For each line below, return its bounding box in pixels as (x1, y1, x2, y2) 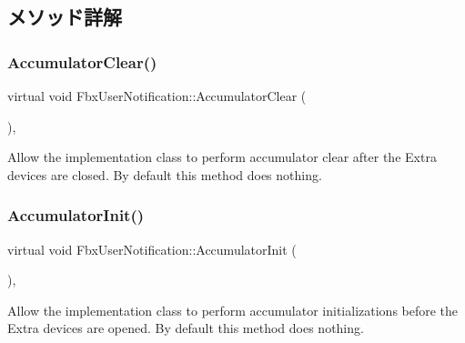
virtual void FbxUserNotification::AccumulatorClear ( (7, 86, 307, 105)
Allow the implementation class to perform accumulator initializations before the (7, 300, 459, 319)
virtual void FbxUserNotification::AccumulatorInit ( (7, 239, 297, 258)
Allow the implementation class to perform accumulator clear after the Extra (7, 147, 437, 166)
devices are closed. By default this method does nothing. (7, 165, 322, 184)
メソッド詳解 (7, 3, 122, 31)
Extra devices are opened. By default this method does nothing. (7, 318, 364, 338)
